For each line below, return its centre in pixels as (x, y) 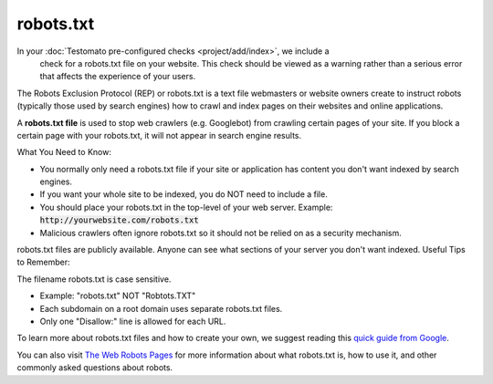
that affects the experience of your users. (118, 77)
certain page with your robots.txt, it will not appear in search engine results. (159, 135)
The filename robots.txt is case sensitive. (94, 279)
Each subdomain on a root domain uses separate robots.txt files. (161, 308)
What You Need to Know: (64, 152)
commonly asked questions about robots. (95, 368)
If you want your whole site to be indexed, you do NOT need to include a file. (184, 194)
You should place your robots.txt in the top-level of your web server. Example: (186, 207)
